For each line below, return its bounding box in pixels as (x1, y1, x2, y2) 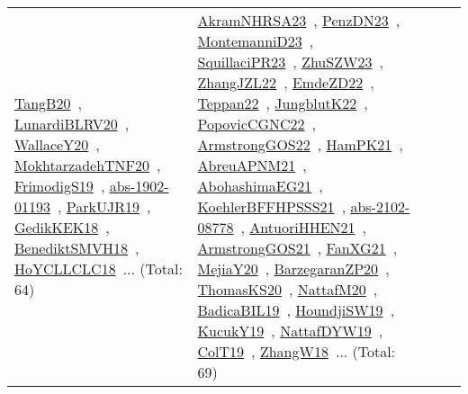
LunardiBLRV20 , (14, 113, 130, 134)
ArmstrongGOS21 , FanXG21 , (197, 237, 398, 258)
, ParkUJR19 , (58, 196, 151, 217)
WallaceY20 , (14, 134, 100, 155)
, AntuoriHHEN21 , (240, 217, 366, 237)
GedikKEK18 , (14, 217, 110, 237)
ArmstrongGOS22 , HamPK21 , (197, 134, 403, 155)
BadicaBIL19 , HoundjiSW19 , (197, 300, 395, 320)
